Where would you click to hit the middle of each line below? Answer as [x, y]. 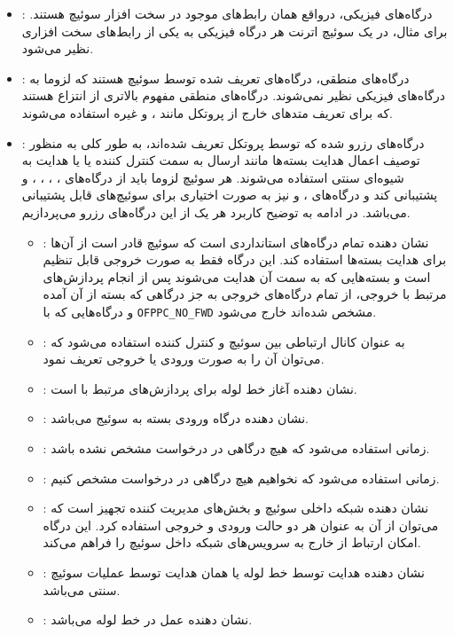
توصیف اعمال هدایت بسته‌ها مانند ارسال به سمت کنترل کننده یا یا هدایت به [221, 160]
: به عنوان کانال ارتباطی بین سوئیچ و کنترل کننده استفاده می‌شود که [224, 341]
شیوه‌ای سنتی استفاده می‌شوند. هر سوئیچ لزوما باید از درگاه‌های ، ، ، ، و [213, 177]
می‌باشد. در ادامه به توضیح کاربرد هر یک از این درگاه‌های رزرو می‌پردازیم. [216, 212]
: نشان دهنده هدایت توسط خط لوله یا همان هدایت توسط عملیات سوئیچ [234, 572]
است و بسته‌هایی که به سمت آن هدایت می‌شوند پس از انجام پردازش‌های [237, 276]
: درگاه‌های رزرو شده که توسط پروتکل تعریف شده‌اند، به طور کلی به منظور [223, 142]
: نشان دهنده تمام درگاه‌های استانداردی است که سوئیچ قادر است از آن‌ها [236, 242]
